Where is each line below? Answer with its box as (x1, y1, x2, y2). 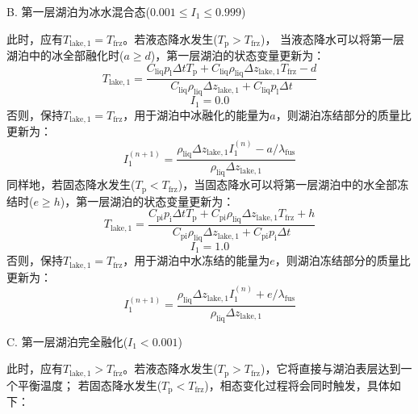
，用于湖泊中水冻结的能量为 (123, 252, 270, 269)
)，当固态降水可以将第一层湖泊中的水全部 (178, 176, 398, 193)
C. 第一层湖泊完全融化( (6, 332, 128, 349)
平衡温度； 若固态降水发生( (17, 376, 162, 393)
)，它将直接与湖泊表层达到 (260, 360, 401, 377)
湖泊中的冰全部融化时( (6, 47, 124, 64)
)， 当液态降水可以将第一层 (260, 30, 405, 47)
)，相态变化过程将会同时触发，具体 (204, 376, 390, 393)
